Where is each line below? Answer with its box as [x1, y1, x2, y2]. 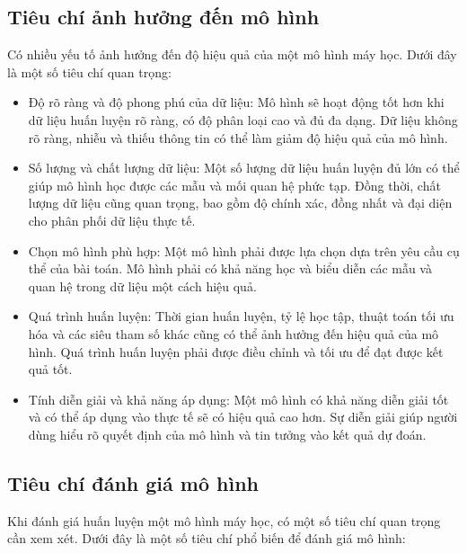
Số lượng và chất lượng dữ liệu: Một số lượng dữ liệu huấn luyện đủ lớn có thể [28, 158, 460, 177]
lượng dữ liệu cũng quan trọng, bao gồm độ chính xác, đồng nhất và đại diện [28, 193, 453, 212]
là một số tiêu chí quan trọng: [7, 62, 172, 81]
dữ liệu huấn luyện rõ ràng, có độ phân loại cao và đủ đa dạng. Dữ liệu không [28, 110, 458, 129]
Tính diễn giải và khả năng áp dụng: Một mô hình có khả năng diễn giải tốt [28, 389, 449, 408]
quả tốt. [28, 360, 73, 379]
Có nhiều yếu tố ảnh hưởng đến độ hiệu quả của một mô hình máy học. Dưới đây [7, 45, 457, 64]
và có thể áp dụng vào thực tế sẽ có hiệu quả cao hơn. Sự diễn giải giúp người [28, 407, 458, 426]
